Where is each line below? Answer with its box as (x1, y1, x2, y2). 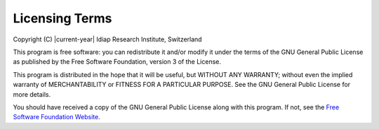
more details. (13, 90, 51, 98)
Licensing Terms (13, 11, 112, 26)
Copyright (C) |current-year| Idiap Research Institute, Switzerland (13, 35, 203, 43)
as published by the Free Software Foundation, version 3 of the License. (13, 57, 221, 66)
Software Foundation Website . (13, 113, 101, 121)
